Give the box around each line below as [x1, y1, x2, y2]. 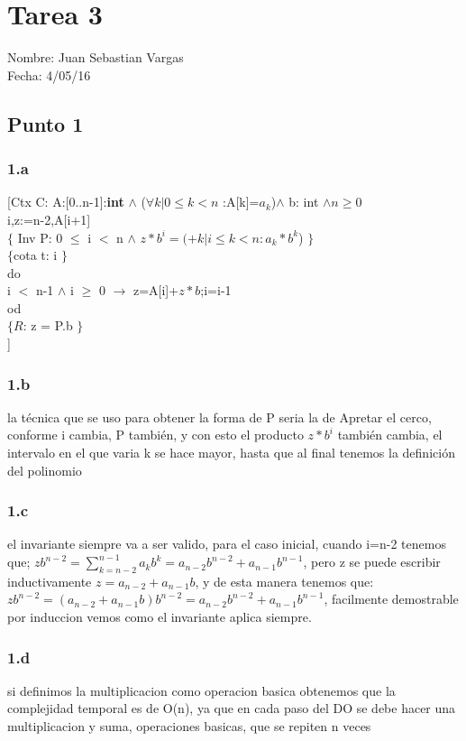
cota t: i [14, 245, 58, 264]
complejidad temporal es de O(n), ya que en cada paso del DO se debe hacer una [7, 699, 456, 718]
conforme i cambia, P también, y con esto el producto [7, 425, 304, 444]
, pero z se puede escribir [303, 552, 441, 571]
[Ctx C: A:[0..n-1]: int [7, 192, 124, 211]
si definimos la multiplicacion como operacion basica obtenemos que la [7, 681, 396, 699]
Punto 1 [7, 109, 84, 137]
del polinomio [7, 460, 82, 479]
